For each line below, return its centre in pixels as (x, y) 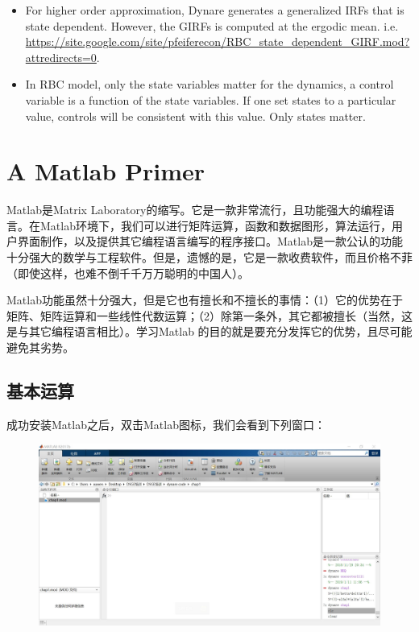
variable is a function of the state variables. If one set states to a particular (211, 99)
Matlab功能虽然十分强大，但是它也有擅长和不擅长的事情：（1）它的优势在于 (205, 300)
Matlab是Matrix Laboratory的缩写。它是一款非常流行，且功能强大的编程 (195, 210)
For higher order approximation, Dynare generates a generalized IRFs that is (215, 10)
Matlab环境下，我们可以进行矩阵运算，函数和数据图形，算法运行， (216, 225)
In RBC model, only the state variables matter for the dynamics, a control (209, 84)
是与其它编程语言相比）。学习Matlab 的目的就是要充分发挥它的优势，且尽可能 (209, 331)
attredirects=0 (61, 57)
